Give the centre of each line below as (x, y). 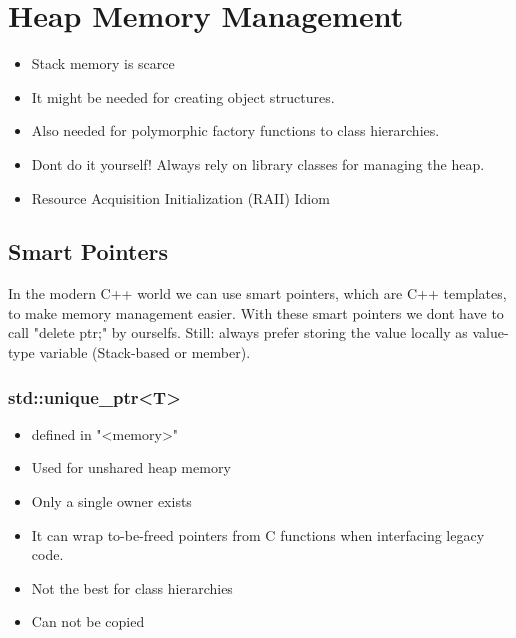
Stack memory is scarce (103, 63)
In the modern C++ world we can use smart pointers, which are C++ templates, (257, 293)
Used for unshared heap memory (131, 467)
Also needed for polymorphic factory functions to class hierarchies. (235, 130)
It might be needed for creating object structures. (183, 96)
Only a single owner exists (111, 501)
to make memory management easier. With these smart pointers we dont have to (256, 312)
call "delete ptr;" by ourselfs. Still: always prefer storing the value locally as (238, 332)
